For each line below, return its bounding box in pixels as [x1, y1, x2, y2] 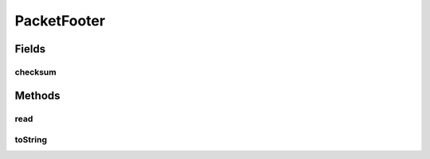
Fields [14, 42, 46, 56]
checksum [14, 66, 57, 77]
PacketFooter [14, 12, 106, 29]
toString [14, 134, 48, 145]
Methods [14, 88, 61, 103]
